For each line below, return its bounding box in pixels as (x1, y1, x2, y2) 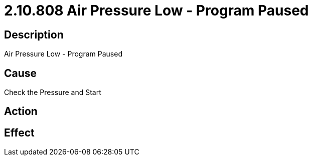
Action (4, 105, 38, 118)
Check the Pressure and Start (4, 88, 101, 97)
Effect (4, 126, 35, 139)
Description (4, 28, 64, 41)
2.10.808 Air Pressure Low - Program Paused (4, 2, 309, 19)
